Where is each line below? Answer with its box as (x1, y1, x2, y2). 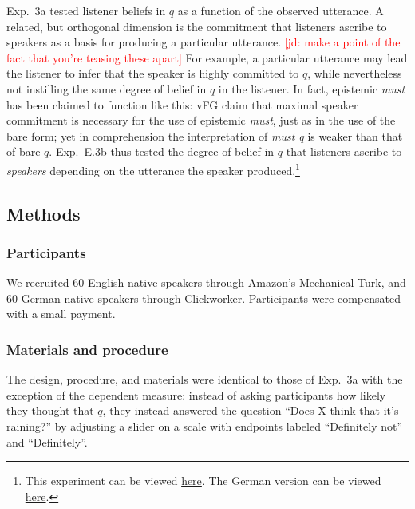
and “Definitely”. (6, 433, 88, 450)
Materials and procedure (6, 339, 168, 359)
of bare (6, 143, 41, 160)
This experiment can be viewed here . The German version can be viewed (25, 472, 381, 489)
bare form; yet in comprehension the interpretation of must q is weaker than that (6, 127, 403, 144)
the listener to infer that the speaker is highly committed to (6, 65, 299, 82)
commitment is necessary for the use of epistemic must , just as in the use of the (6, 112, 396, 129)
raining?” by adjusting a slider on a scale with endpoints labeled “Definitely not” (6, 417, 403, 434)
